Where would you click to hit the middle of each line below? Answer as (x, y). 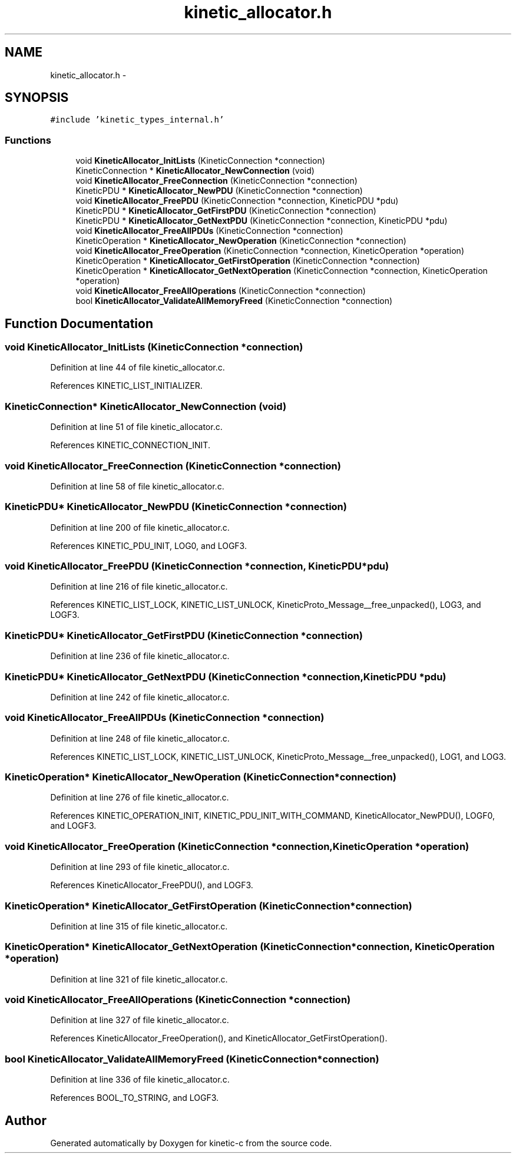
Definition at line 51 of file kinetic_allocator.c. (136, 427)
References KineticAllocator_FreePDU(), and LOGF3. (152, 885)
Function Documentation (79, 323)
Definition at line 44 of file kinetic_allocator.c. (138, 368)
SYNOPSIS (37, 98)
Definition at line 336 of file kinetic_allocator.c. (140, 1080)
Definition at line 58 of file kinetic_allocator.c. (137, 486)
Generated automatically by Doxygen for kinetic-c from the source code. (191, 1143)
